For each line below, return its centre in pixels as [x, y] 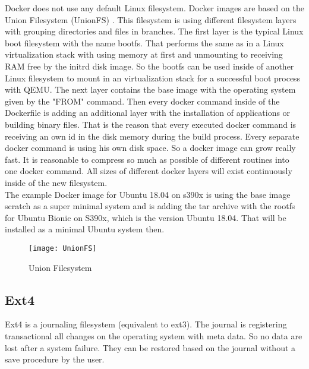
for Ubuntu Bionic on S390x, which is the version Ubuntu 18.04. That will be [146, 217]
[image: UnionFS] [63, 248]
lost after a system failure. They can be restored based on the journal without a [150, 347]
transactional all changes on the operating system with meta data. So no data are [154, 335]
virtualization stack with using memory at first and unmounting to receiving [144, 54]
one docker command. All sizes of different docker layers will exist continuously [149, 171]
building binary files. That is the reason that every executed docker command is [151, 124]
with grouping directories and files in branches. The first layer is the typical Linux [154, 31]
